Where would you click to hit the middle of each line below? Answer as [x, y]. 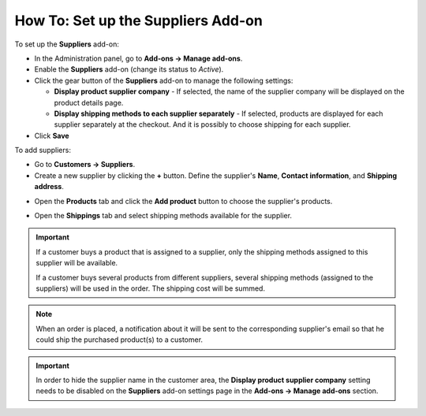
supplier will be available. [77, 263]
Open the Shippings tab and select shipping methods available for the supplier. [163, 216]
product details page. [89, 102]
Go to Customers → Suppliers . [85, 165]
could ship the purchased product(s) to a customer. [120, 340]
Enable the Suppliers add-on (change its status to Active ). [129, 69]
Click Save [52, 136]
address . [49, 187]
